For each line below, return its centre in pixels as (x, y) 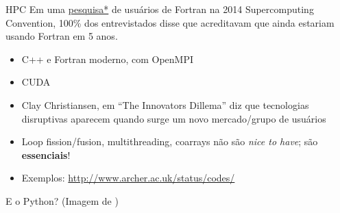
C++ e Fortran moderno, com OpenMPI (107, 59)
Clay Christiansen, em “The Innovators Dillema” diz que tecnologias (165, 104)
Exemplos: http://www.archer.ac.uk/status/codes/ (128, 178)
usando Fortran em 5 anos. (62, 36)
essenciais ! (46, 154)
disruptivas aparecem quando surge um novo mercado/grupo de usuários (174, 118)
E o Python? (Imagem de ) (62, 200)
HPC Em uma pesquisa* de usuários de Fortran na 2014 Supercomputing (160, 9)
